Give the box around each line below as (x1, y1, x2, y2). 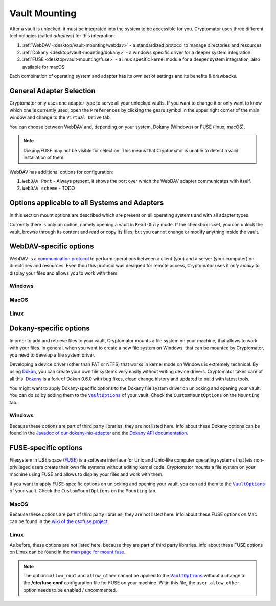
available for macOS (22, 64, 65, 70)
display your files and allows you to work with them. (9, 269, 119, 276)
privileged (9, 464, 31, 470)
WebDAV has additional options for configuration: (9, 169, 113, 175)
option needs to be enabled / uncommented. (23, 587, 117, 593)
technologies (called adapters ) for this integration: (9, 32, 116, 38)
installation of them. (23, 154, 65, 161)
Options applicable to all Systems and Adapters (9, 199, 164, 207)
